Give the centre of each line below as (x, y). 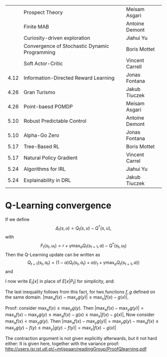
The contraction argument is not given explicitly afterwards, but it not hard (81, 339)
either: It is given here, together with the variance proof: (62, 344)
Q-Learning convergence (58, 205)
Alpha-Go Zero (42, 135)
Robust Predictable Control (55, 121)
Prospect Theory (43, 12)
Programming (40, 52)
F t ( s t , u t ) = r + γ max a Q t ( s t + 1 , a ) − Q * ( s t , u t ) (83, 246)
